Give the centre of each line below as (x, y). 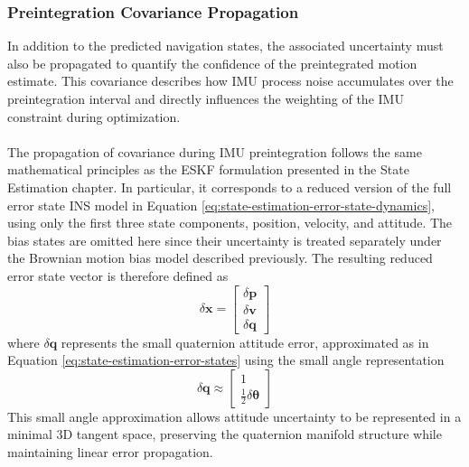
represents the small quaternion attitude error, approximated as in (245, 342)
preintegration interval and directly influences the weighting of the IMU (206, 98)
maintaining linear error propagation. (110, 452)
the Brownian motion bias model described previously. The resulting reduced (220, 258)
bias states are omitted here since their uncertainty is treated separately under (225, 240)
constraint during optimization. (94, 116)
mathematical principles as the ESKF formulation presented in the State (208, 169)
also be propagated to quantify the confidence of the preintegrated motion (212, 63)
